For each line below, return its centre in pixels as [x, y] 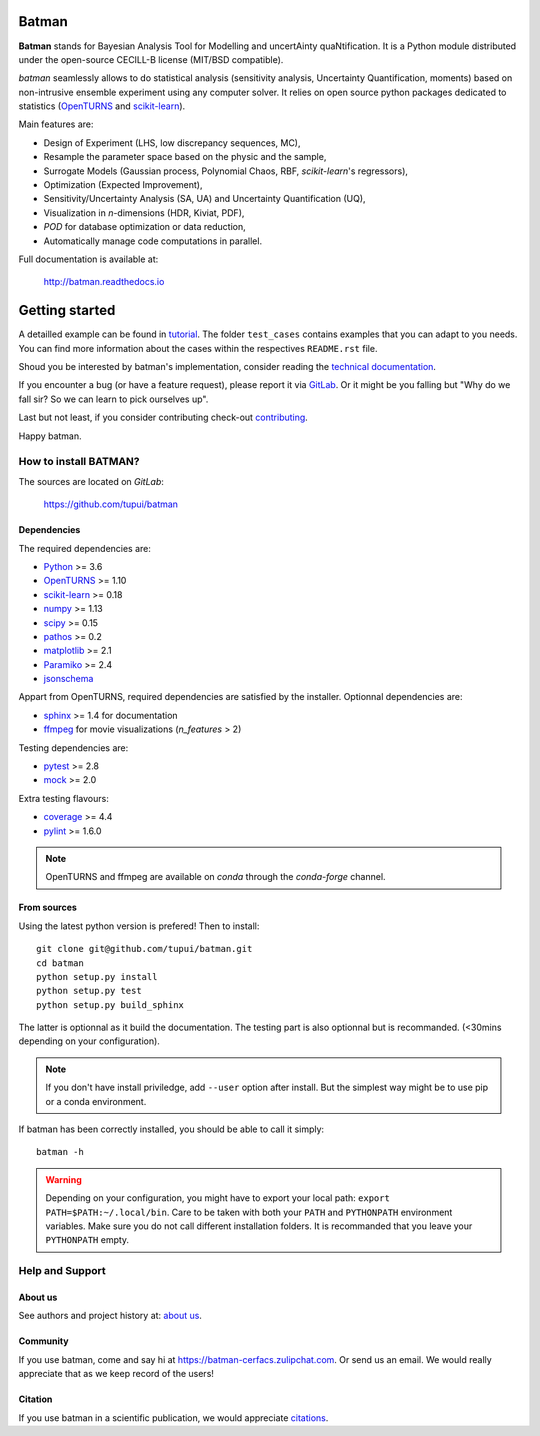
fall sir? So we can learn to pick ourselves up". [113, 399]
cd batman [60, 963]
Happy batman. [50, 436]
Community [43, 1341]
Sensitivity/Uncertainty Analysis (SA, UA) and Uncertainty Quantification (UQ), [204, 199]
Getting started [67, 310]
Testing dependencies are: [73, 747]
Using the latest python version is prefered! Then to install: [139, 926]
